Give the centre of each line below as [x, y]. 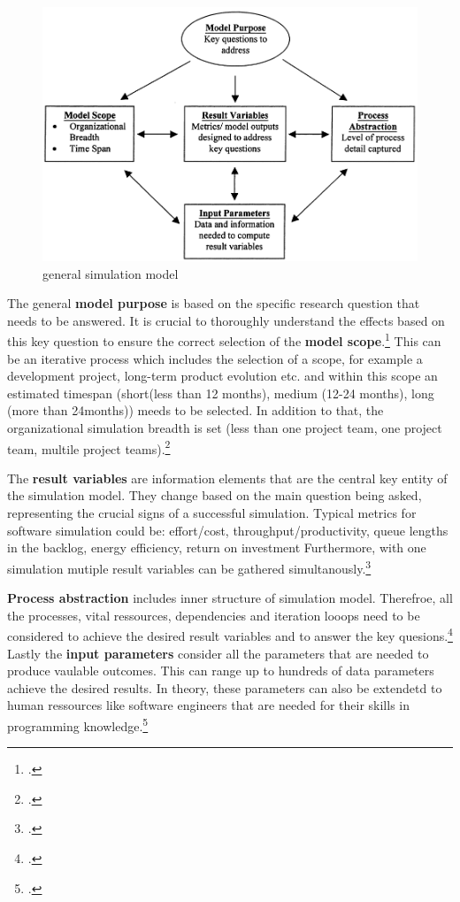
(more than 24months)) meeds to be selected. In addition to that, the [195, 410]
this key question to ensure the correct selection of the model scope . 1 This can [224, 340]
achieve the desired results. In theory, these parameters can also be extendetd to [225, 687]
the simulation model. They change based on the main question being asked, [215, 495]
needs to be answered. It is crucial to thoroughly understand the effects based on [226, 320]
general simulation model [111, 273]
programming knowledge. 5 [78, 724]
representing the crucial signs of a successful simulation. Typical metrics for [212, 513]
